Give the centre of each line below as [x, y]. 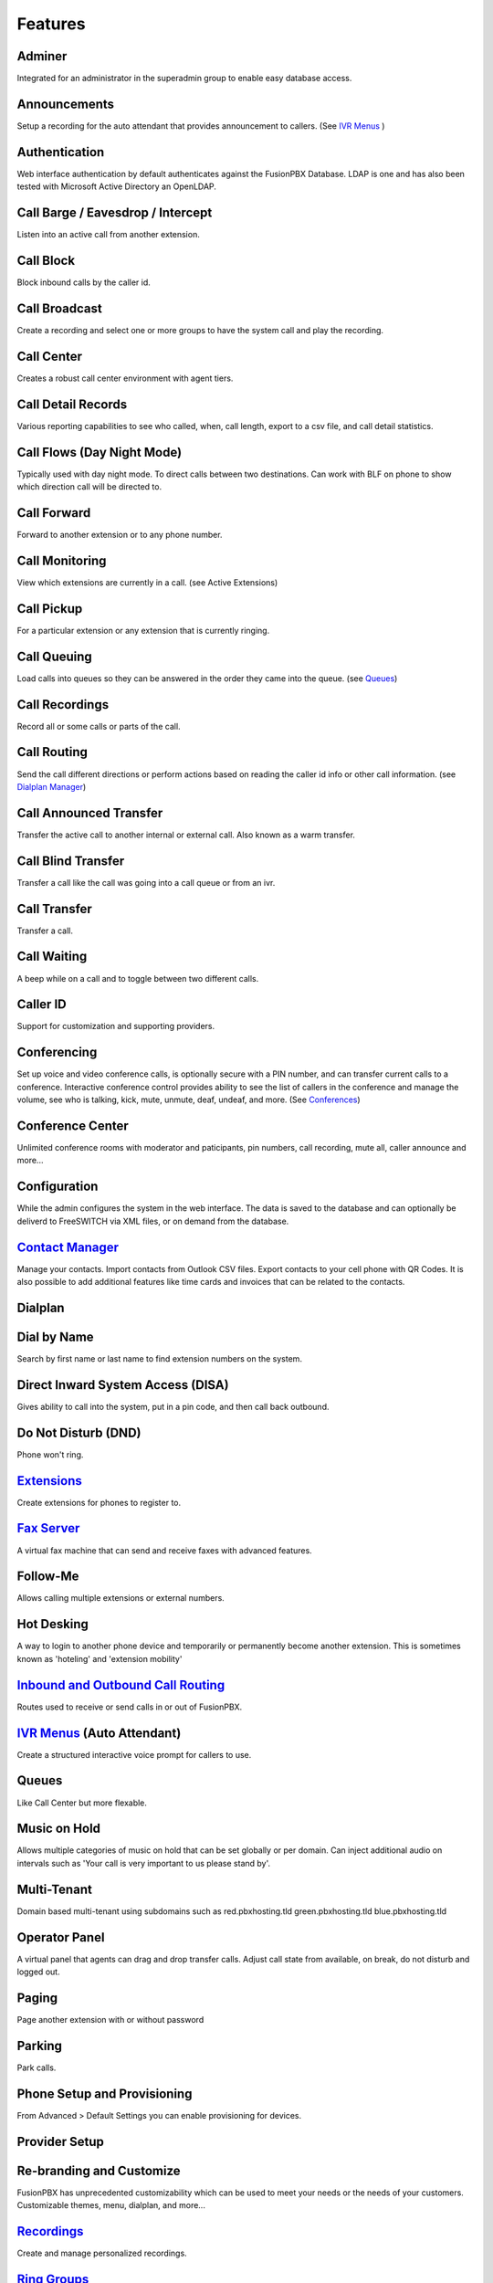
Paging [37, 1998]
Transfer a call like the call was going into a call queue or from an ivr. [146, 882]
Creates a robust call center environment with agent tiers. [125, 378]
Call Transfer [55, 909]
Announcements [65, 104]
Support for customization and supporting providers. [116, 1026]
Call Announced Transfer [90, 813]
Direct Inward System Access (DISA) [123, 1385]
